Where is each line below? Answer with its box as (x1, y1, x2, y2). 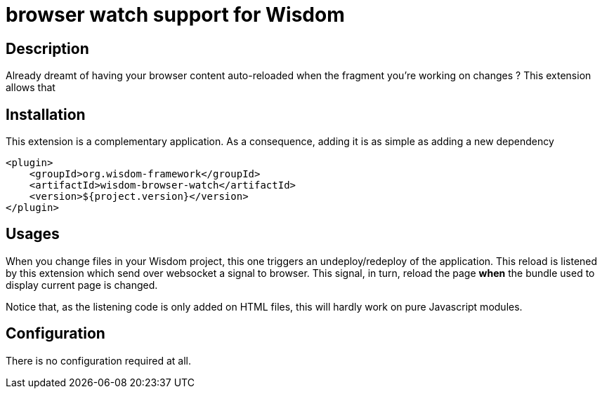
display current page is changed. (6, 278, 158, 291)
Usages (6, 225, 60, 243)
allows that (6, 81, 55, 94)
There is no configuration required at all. (6, 354, 191, 367)
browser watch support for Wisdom (6, 3, 345, 27)
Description (6, 39, 89, 57)
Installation (6, 105, 86, 123)
